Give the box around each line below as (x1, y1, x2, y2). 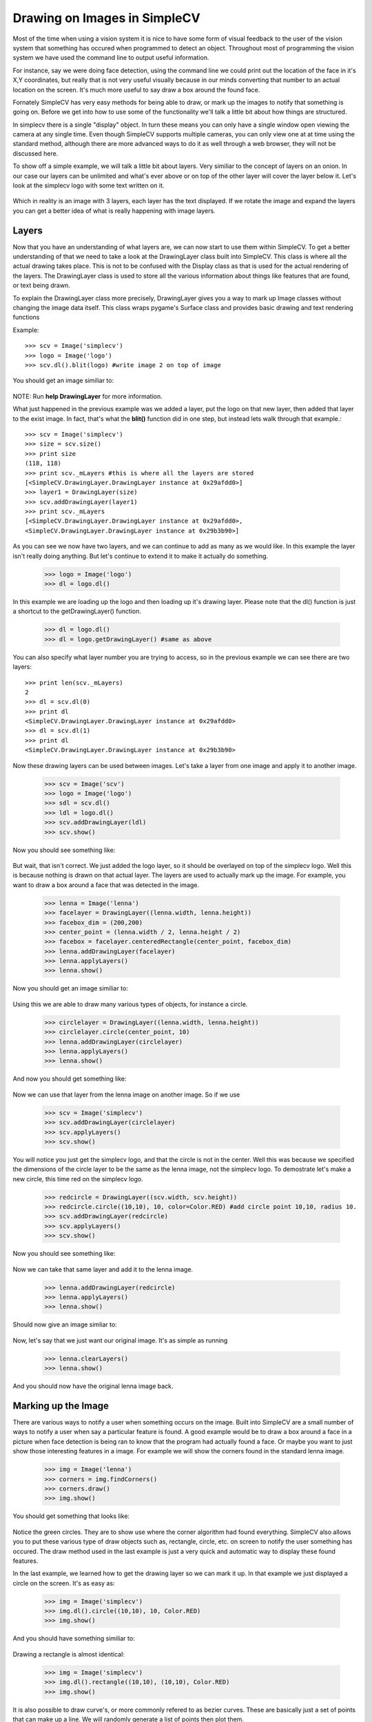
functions (12, 313, 40, 322)
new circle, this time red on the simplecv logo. (12, 1174, 144, 1183)
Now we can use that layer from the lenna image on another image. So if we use (12, 1090, 240, 1099)
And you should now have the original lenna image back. (12, 1382, 174, 1391)
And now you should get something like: (12, 1075, 127, 1083)
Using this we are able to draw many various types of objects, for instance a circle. (12, 999, 248, 1008)
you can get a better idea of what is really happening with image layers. (12, 207, 216, 215)
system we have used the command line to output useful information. (12, 54, 209, 62)
